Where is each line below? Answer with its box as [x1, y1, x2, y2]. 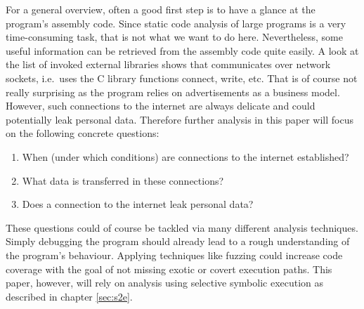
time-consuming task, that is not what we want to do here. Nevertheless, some [6, 29, 343, 44]
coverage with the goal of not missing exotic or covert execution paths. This [6, 261, 332, 276]
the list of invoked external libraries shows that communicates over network [6, 57, 331, 72]
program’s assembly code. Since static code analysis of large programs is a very [6, 15, 346, 30]
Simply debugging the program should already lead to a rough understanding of [6, 234, 350, 249]
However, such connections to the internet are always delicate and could [6, 98, 316, 113]
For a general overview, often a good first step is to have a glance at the [6, 2, 316, 16]
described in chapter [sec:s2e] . [6, 289, 133, 303]
